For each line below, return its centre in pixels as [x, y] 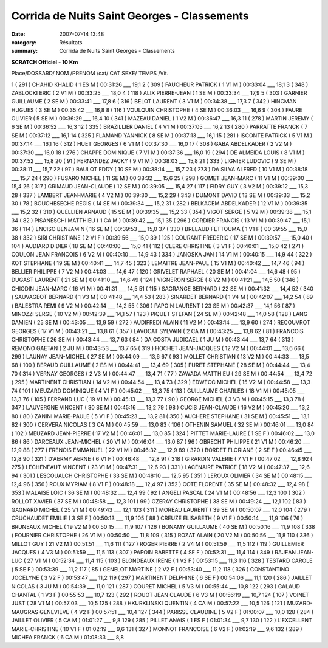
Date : [18, 34]
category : [24, 42]
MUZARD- [300, 603]
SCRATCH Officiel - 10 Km [45, 62]
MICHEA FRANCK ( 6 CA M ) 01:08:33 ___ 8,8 [68, 637]
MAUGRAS [25, 612]
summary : [25, 51]
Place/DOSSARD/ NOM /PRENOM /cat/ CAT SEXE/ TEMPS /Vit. [90, 74]
